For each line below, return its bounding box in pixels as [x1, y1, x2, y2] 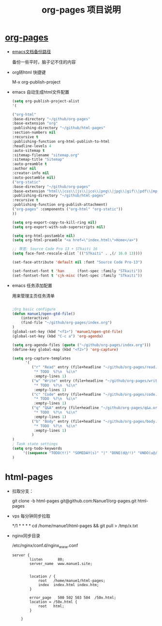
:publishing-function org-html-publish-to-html [12, 139, 110, 144]
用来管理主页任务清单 [12, 293, 55, 298]
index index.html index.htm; [38, 583, 99, 588]
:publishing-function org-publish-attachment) [12, 202, 108, 207]
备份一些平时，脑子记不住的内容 [12, 59, 76, 65]
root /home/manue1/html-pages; [38, 578, 105, 583]
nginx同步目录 [12, 532, 40, 539]
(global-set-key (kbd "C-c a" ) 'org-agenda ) [12, 333, 103, 339]
